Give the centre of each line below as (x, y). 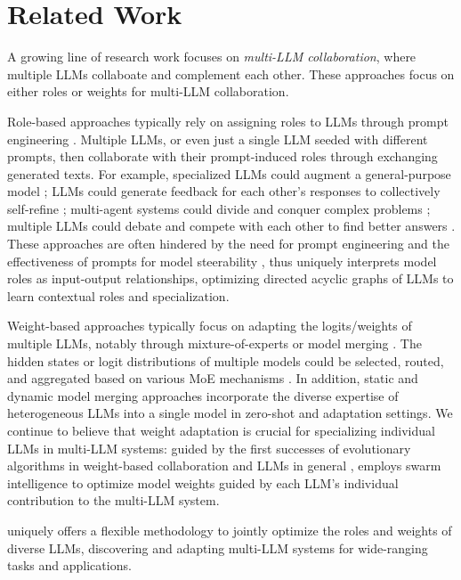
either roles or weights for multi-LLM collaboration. (148, 91)
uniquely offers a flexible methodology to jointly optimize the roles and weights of (230, 530)
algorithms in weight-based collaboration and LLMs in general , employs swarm (224, 466)
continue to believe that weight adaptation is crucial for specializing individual (221, 430)
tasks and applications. (69, 565)
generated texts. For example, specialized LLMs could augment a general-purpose (229, 173)
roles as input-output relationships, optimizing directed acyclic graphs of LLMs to (230, 278)
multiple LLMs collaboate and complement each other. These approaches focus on (231, 74)
